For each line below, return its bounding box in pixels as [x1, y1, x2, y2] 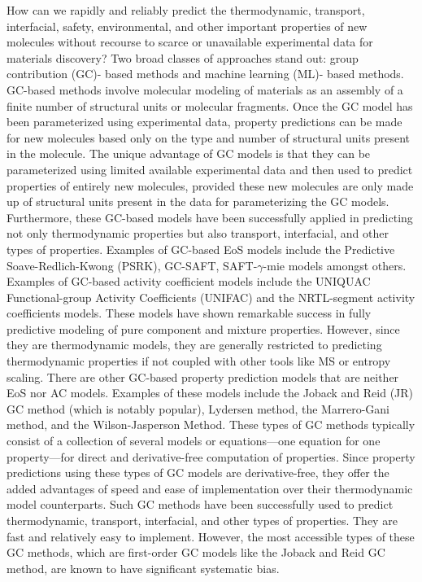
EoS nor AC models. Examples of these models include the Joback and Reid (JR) [7, 384, 414, 401]
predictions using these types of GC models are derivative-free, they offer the [7, 464, 389, 481]
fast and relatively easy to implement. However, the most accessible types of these [7, 527, 415, 545]
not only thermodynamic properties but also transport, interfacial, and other [7, 225, 389, 242]
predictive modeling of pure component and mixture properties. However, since [7, 320, 400, 337]
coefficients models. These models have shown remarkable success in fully [7, 304, 372, 322]
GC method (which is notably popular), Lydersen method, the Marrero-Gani [7, 400, 389, 417]
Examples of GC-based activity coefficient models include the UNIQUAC [7, 273, 371, 290]
